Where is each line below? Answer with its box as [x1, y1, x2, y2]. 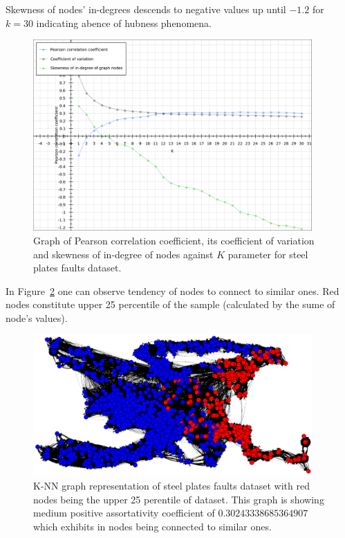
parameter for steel [227, 246, 308, 261]
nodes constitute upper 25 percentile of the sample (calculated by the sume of [6, 297, 335, 312]
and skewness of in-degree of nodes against [33, 246, 214, 261]
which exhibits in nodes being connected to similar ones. [33, 519, 272, 533]
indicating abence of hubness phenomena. [36, 15, 212, 30]
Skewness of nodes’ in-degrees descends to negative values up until [6, 2, 286, 16]
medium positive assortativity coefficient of [33, 505, 215, 520]
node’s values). [6, 310, 68, 325]
